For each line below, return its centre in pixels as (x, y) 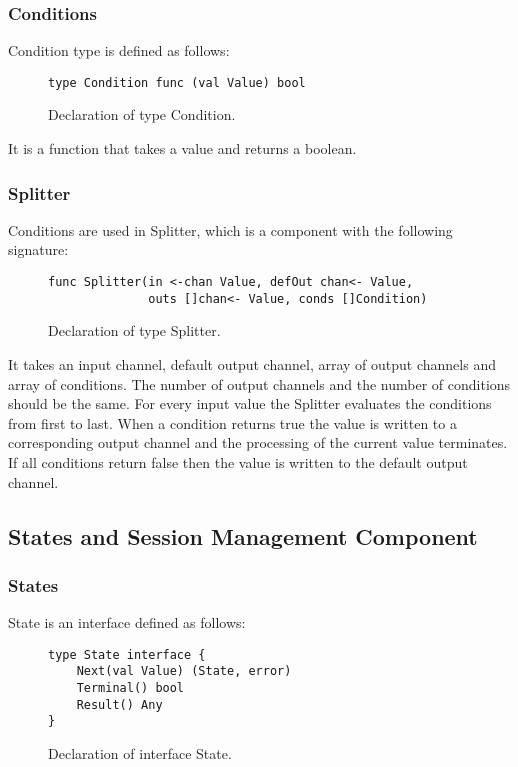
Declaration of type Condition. (142, 114)
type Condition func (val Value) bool (177, 82)
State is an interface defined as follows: (127, 622)
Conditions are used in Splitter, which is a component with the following (230, 229)
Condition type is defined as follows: (119, 50)
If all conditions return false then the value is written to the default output (238, 461)
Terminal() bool (130, 688)
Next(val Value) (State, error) (184, 671)
